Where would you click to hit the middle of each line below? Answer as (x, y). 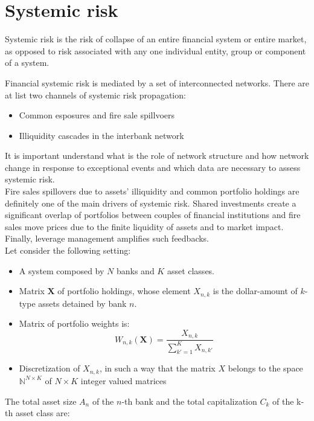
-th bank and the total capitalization (189, 401)
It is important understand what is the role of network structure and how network (157, 156)
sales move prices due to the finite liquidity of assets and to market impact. (144, 226)
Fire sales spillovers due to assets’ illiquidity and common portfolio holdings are (152, 191)
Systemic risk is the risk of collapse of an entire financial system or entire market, (156, 39)
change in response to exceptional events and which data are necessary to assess (153, 167)
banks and (135, 270)
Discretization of (50, 368)
